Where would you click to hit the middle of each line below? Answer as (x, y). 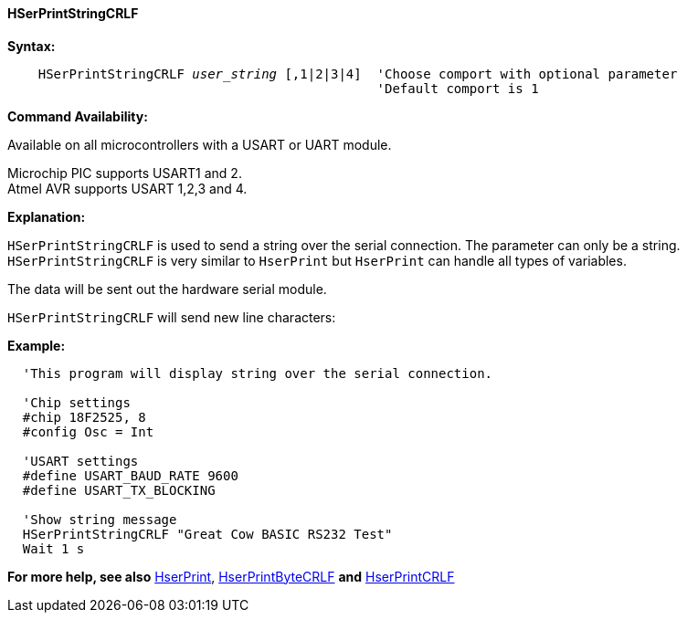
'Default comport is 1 (458, 88)
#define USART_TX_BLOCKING (119, 490)
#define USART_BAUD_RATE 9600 (130, 475)
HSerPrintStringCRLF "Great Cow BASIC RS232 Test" (207, 534)
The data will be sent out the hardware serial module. (167, 289)
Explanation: (47, 216)
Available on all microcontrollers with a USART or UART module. (200, 144)
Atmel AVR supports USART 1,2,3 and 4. (127, 188)
